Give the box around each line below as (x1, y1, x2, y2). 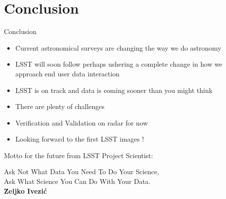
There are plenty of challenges (15, 101, 105, 111)
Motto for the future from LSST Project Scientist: (4, 150, 153, 160)
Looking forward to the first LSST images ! (15, 134, 144, 144)
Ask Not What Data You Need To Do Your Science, (4, 166, 159, 177)
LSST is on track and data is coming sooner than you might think (15, 85, 213, 95)
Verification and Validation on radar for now (15, 117, 148, 127)
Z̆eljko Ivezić (4, 185, 47, 196)
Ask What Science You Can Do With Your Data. (4, 176, 151, 186)
